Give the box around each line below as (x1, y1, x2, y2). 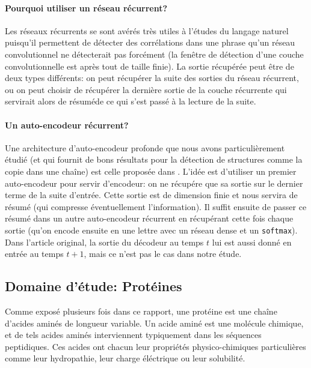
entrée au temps (5, 247, 64, 260)
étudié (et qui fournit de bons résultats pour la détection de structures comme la (5, 153, 303, 166)
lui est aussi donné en (212, 235, 292, 248)
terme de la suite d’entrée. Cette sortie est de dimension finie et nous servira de (5, 189, 298, 201)
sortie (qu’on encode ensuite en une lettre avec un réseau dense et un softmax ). (5, 223, 298, 236)
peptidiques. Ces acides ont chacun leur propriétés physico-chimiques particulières (5, 340, 306, 352)
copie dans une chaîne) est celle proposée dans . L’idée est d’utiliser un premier (5, 164, 297, 177)
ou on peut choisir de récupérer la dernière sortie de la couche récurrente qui (5, 83, 287, 95)
